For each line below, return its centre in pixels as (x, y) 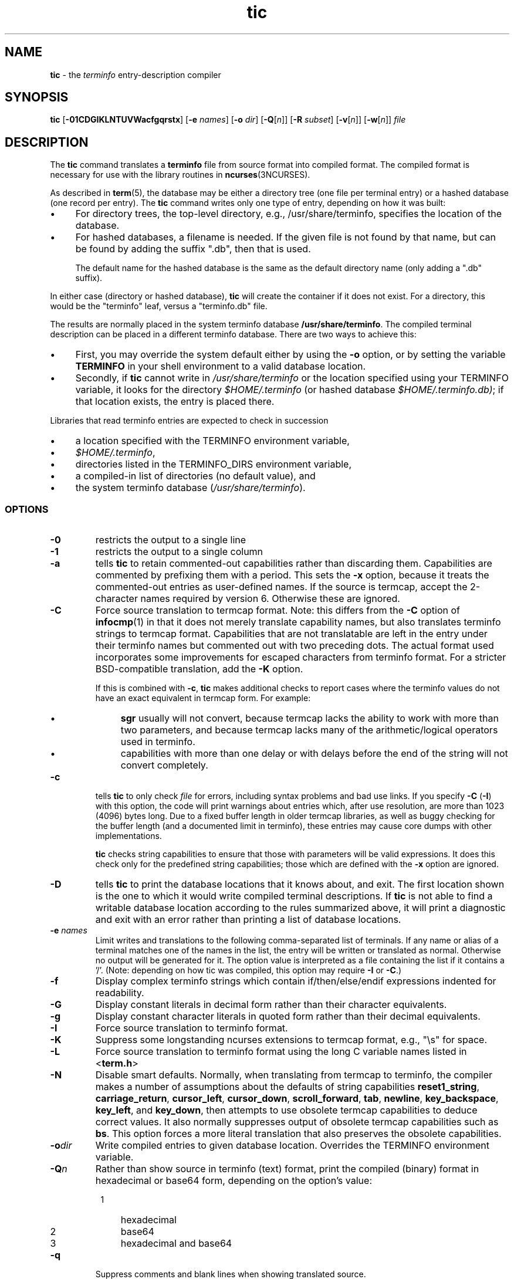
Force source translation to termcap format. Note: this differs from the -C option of (278, 610)
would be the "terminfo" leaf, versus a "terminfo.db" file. (159, 306)
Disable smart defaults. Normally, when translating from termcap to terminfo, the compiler (294, 1075)
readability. (120, 993)
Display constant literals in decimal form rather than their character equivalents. (271, 1005)
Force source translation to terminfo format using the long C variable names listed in (281, 1052)
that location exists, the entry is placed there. (175, 402)
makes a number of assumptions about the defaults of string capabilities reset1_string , (288, 1087)
